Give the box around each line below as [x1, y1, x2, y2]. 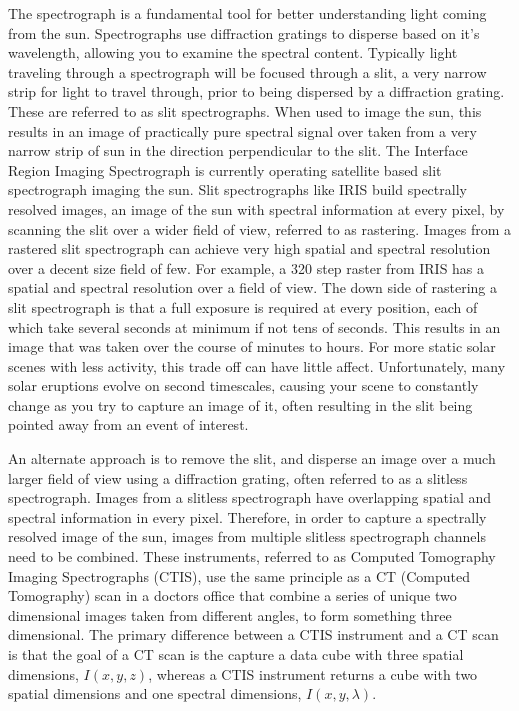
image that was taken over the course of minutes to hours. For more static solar [8, 336, 496, 357]
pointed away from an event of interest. [8, 414, 249, 435]
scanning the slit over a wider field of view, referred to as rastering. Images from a [8, 218, 512, 239]
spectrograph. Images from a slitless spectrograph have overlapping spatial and [8, 487, 491, 508]
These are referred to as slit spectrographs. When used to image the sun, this [8, 100, 482, 121]
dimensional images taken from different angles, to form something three [8, 604, 452, 625]
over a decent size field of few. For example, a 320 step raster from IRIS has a [8, 257, 485, 278]
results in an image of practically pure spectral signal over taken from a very [8, 120, 477, 141]
